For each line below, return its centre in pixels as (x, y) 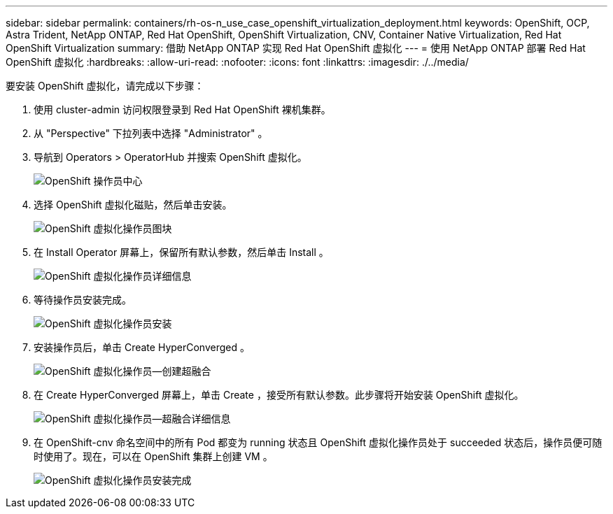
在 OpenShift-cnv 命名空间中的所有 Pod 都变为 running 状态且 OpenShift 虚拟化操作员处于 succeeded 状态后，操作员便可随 (318, 442)
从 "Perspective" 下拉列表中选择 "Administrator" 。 (151, 133)
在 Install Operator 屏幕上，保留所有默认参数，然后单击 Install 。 (181, 252)
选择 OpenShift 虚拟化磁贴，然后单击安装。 (133, 205)
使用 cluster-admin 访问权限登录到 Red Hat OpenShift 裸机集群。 (182, 109)
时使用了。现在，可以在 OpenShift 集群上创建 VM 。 (153, 456)
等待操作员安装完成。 (83, 300)
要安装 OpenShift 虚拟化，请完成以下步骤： (105, 86)
